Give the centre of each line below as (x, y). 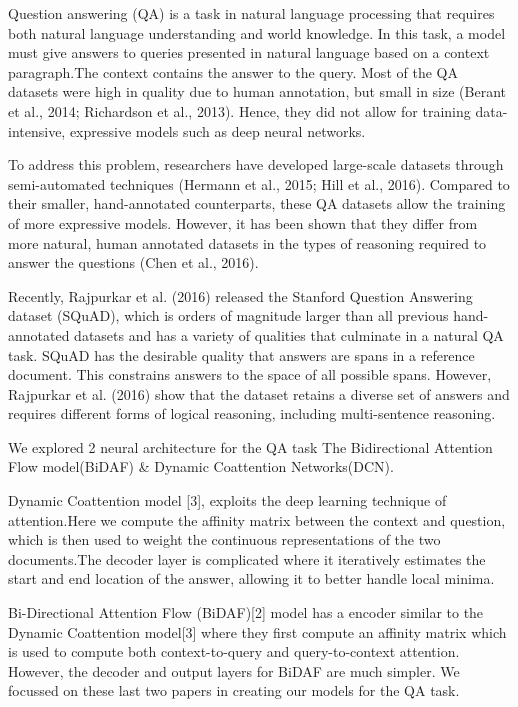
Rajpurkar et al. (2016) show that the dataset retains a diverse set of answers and (259, 393)
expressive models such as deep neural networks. (217, 130)
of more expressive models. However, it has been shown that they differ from (243, 222)
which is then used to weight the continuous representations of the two (224, 539)
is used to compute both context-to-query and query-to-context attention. (234, 651)
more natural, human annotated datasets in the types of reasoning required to (247, 242)
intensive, (37, 130)
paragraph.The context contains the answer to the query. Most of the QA (233, 71)
